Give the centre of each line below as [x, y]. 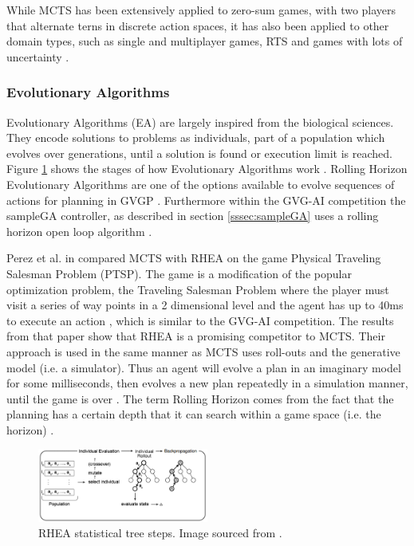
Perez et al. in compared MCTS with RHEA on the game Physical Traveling [194, 258]
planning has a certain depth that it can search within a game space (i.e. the [194, 414]
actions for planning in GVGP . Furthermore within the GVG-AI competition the [206, 200]
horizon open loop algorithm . [79, 231]
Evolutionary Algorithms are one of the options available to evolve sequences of [201, 184]
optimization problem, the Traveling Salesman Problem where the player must [198, 289]
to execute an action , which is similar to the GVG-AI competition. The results [200, 320]
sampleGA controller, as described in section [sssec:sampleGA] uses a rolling [193, 216]
